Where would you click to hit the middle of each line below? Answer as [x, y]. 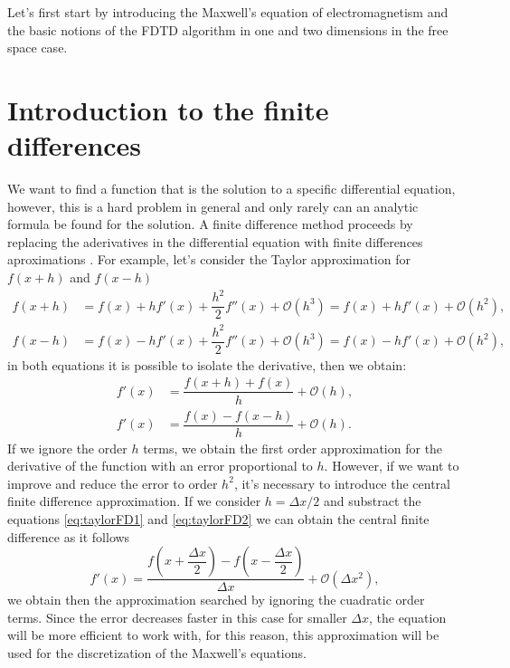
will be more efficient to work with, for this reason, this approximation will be [223, 635]
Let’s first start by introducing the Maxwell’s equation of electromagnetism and [228, 12]
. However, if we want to [392, 466]
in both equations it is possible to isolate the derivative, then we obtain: [207, 364]
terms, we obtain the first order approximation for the [293, 448]
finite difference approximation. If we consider [134, 501]
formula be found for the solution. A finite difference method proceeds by [210, 224]
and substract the [372, 501]
